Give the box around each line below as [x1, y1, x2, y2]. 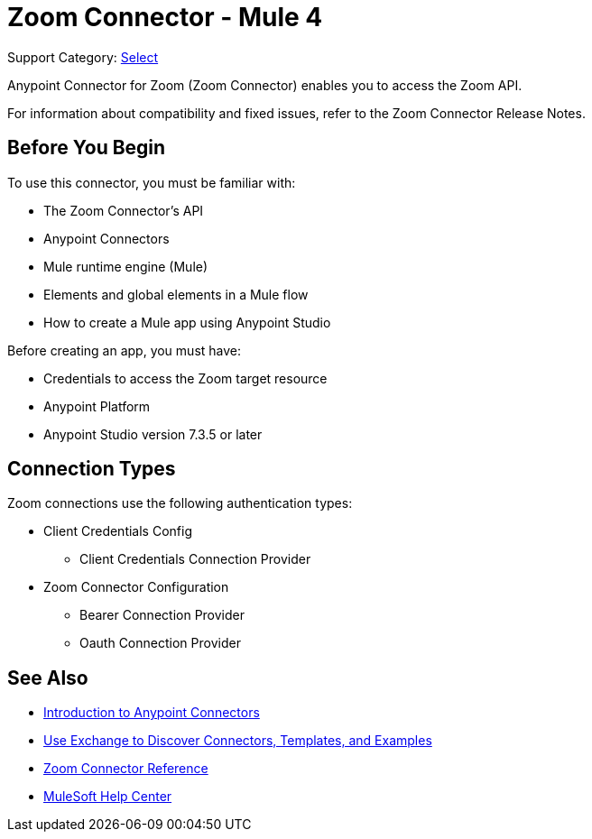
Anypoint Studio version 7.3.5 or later [43, 426, 263, 442]
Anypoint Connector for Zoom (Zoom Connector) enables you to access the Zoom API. [7, 77, 523, 93]
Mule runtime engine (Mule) [43, 258, 208, 274]
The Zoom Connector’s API [43, 202, 204, 218]
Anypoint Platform [43, 398, 151, 414]
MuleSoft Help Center [43, 788, 172, 805]
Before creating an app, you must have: [7, 342, 242, 358]
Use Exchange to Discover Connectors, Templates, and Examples [43, 733, 432, 749]
